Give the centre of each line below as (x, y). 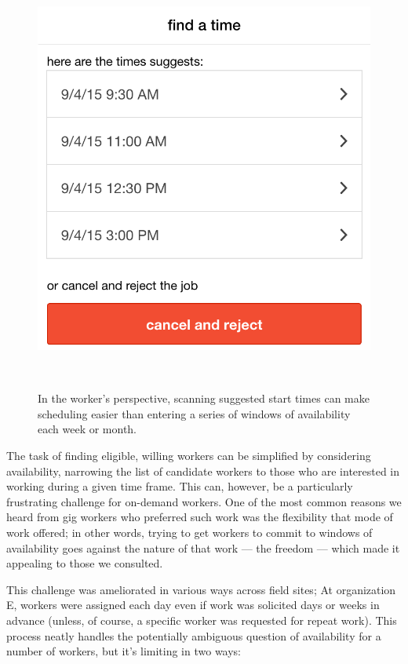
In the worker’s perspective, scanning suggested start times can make (204, 398)
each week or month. (87, 429)
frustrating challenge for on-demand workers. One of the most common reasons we (204, 501)
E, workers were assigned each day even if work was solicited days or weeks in (193, 605)
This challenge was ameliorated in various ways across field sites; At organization (201, 589)
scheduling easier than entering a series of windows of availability (194, 413)
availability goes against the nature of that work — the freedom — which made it (203, 547)
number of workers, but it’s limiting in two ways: (124, 651)
